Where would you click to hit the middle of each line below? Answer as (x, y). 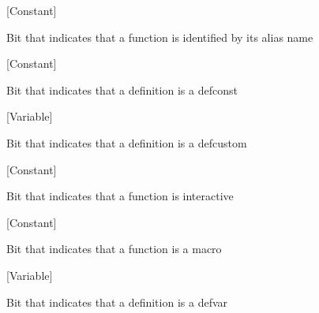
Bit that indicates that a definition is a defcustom (127, 142)
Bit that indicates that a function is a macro (114, 249)
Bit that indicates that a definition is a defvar (117, 302)
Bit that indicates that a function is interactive (120, 196)
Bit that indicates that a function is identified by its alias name (160, 37)
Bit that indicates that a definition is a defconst (122, 89)
